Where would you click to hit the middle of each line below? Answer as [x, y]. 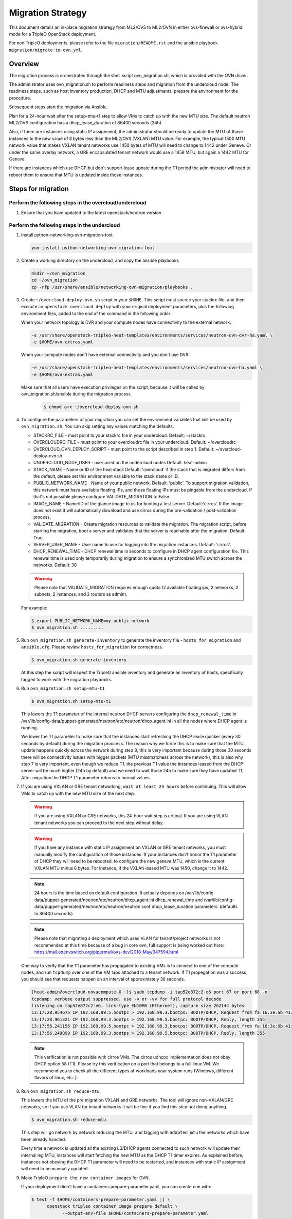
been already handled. [44, 1139]
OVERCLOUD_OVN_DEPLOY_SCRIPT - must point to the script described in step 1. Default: [124, 449]
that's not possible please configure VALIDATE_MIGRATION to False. [102, 497]
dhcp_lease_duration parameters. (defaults [195, 906]
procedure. [20, 98]
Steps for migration [39, 188]
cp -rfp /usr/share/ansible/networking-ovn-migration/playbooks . [112, 287]
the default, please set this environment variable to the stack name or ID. [106, 476]
